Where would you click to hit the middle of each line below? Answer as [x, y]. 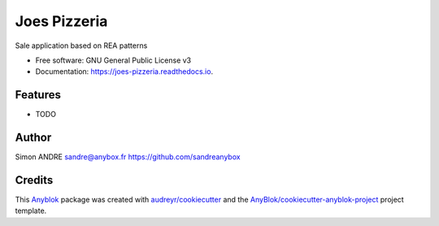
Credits [34, 180]
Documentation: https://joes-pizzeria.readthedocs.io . [124, 72]
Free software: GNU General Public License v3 [113, 60]
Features [38, 95]
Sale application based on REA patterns [81, 46]
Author [33, 138]
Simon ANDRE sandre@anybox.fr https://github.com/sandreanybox [128, 157]
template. [31, 211]
